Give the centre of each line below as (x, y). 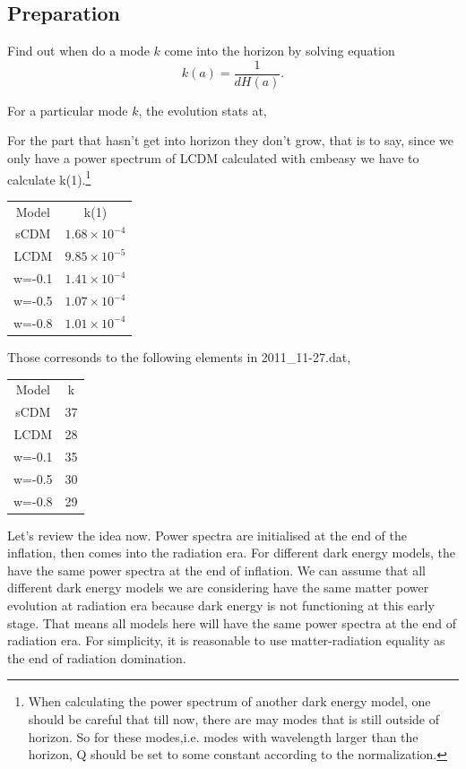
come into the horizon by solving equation (280, 51)
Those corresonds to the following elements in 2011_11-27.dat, (179, 356)
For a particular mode (68, 110)
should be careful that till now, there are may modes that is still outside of (234, 718)
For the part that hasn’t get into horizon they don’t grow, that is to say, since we (231, 140)
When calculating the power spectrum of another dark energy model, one (229, 701)
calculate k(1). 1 (49, 177)
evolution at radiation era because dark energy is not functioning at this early (221, 605)
